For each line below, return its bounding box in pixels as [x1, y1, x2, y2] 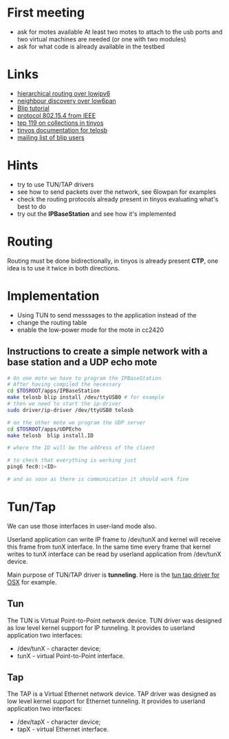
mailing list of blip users [17, 133, 85, 141]
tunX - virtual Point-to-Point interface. [17, 651, 125, 660]
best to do [17, 202, 47, 210]
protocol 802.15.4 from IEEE [17, 111, 96, 119]
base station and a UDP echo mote [7, 357, 157, 368]
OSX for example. [7, 578, 57, 586]
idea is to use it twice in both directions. [7, 264, 120, 272]
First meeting [7, 5, 85, 21]
